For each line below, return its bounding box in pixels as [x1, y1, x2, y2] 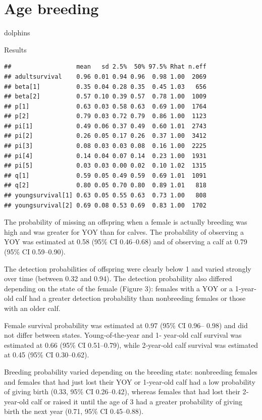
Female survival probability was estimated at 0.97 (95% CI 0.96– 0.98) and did [4, 320, 248, 330]
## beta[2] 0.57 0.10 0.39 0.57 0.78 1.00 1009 [4, 93, 206, 100]
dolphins [4, 27, 30, 38]
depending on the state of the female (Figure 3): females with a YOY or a [4, 283, 233, 293]
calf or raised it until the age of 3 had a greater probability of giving [31, 396, 243, 406]
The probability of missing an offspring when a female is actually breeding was [4, 217, 247, 227]
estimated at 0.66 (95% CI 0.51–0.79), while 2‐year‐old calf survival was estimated [4, 339, 258, 350]
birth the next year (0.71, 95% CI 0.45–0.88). [4, 406, 144, 416]
